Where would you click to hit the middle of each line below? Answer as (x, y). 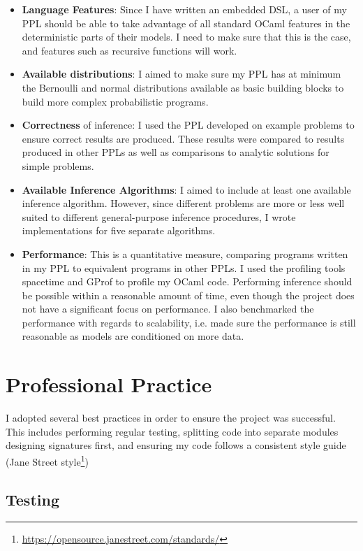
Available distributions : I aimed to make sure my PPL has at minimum (181, 74)
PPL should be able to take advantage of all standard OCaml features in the (186, 23)
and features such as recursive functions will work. (129, 50)
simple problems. (58, 165)
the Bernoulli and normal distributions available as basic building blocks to (183, 87)
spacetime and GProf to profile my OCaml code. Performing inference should (187, 281)
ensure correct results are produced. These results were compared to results (183, 138)
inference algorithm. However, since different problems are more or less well (183, 203)
